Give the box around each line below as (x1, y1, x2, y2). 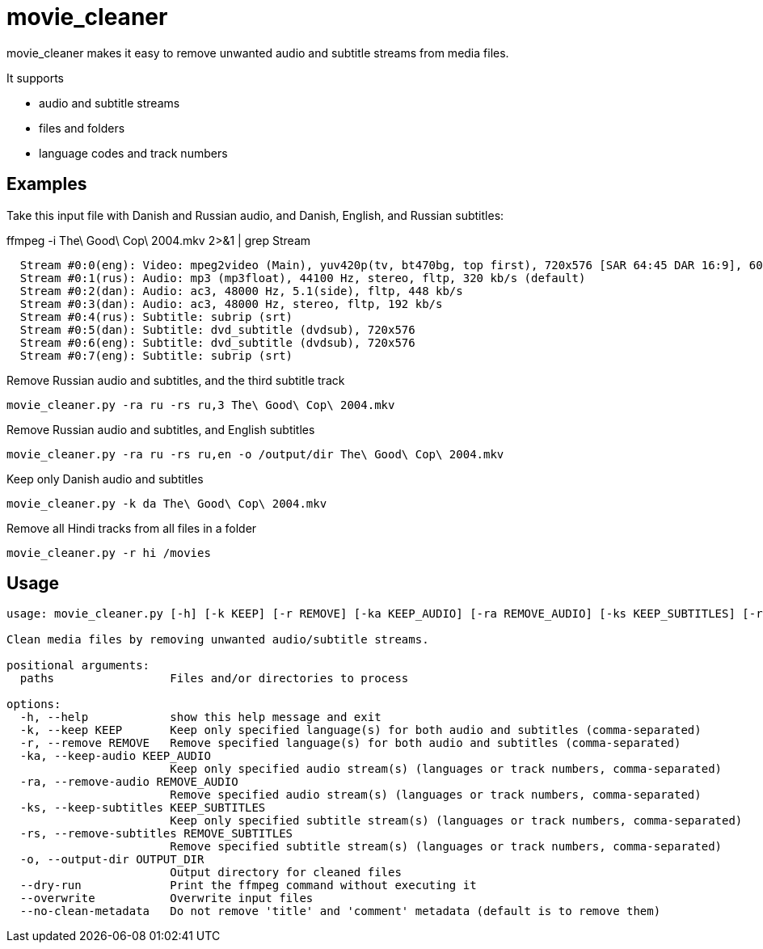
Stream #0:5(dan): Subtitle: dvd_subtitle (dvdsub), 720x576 (19, 323, 415, 336)
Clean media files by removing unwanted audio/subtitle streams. (6, 633, 429, 647)
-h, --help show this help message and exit (19, 711, 381, 724)
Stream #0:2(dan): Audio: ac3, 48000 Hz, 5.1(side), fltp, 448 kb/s (19, 284, 463, 297)
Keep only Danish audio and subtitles (6, 471, 204, 486)
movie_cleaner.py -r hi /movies (6, 546, 211, 559)
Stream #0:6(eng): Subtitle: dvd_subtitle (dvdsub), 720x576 (19, 335, 415, 349)
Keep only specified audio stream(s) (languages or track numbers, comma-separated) (170, 762, 723, 776)
